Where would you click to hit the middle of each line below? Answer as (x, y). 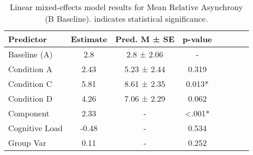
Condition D (30, 98)
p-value (197, 39)
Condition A (30, 69)
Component (29, 113)
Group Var (27, 143)
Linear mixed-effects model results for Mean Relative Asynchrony (126, 7)
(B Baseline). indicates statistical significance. (126, 19)
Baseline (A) (31, 54)
